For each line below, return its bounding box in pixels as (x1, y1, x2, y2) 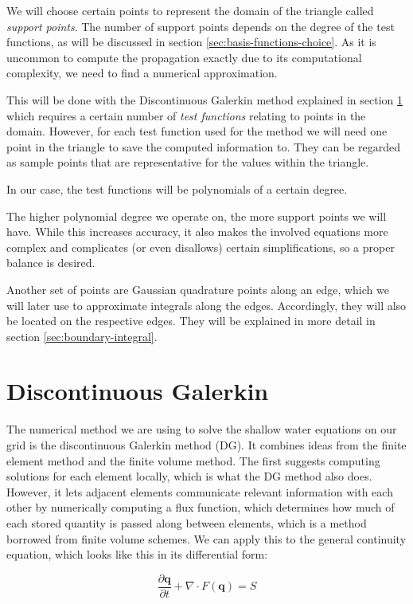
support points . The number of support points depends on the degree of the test (6, 18, 395, 34)
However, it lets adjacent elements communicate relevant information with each (6, 483, 393, 500)
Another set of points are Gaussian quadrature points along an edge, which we (6, 280, 389, 297)
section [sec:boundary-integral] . (6, 327, 158, 344)
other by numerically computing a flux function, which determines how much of (6, 499, 395, 516)
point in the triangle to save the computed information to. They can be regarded (6, 138, 400, 155)
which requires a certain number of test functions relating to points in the (6, 107, 366, 124)
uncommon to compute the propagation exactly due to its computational (6, 49, 362, 65)
